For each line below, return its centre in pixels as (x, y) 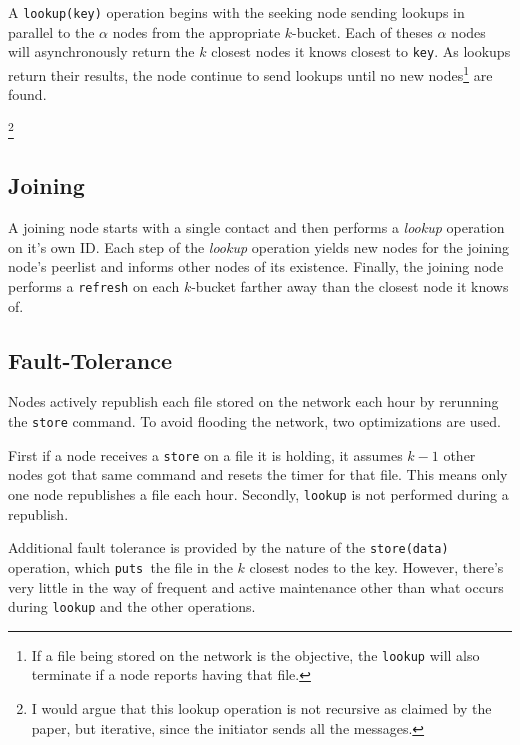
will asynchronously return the (101, 51)
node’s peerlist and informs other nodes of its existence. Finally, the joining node (256, 266)
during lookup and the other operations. (132, 606)
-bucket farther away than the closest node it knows (350, 285)
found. (27, 94)
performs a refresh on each (94, 285)
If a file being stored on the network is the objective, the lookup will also (255, 654)
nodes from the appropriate (196, 31)
